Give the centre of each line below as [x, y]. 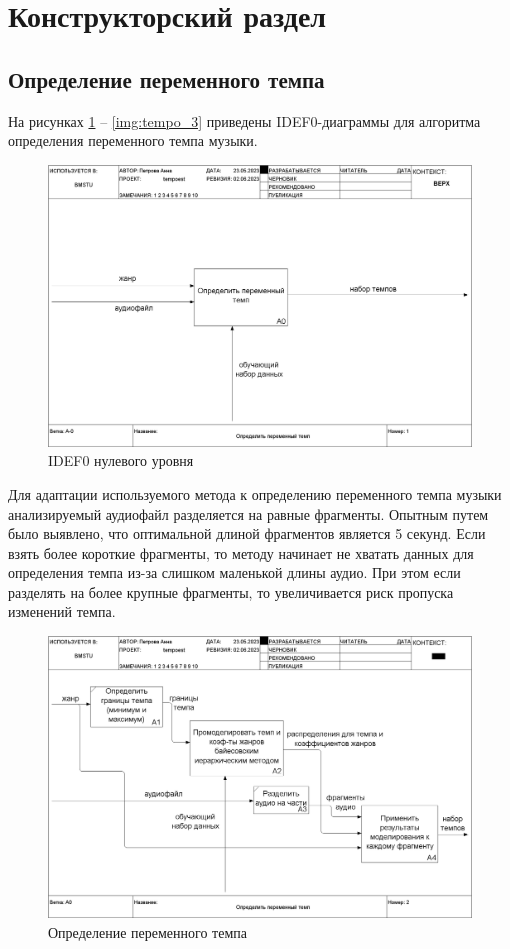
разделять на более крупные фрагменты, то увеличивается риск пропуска [231, 591]
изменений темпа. [62, 611]
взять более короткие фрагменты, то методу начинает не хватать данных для [241, 552]
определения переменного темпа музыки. [133, 140]
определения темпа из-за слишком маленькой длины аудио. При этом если [234, 572]
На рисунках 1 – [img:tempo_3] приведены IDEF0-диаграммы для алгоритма [244, 120]
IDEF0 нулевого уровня [121, 460]
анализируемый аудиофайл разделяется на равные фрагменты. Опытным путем [248, 513]
